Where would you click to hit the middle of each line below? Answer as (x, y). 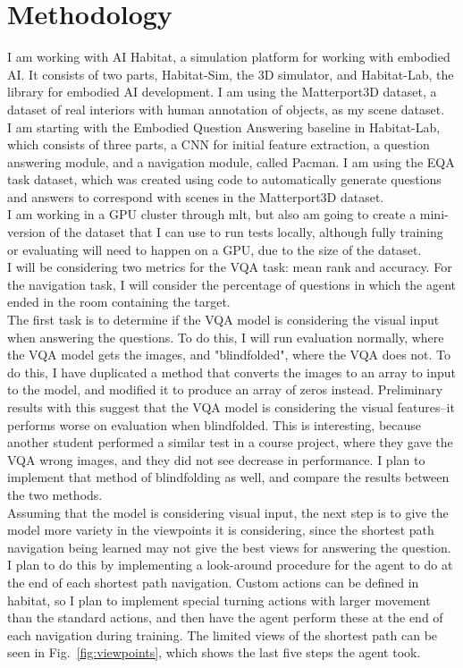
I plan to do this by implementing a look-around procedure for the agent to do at (230, 565)
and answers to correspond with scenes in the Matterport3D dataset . (196, 196)
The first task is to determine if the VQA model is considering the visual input (223, 320)
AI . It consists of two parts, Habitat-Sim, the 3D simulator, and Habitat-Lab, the (231, 74)
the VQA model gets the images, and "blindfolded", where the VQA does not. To (229, 355)
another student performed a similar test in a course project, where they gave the (230, 442)
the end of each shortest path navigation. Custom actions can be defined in (213, 582)
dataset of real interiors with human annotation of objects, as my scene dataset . (226, 109)
